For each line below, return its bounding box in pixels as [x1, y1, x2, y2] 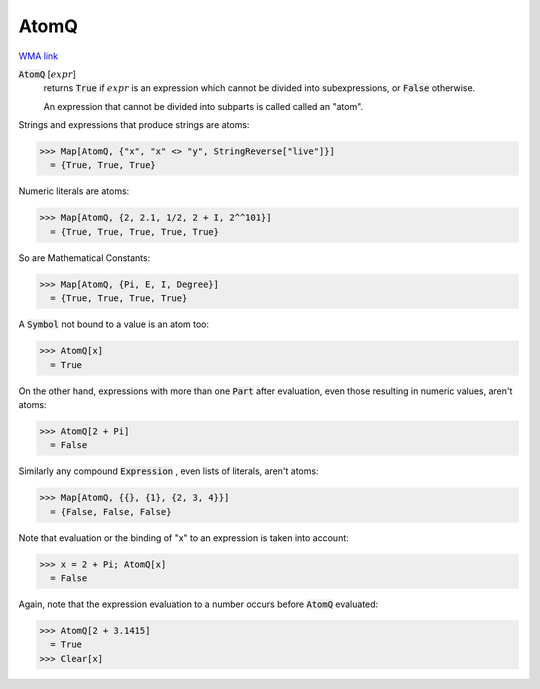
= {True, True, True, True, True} [50, 226, 220, 237]
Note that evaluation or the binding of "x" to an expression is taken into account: [18, 531, 349, 544]
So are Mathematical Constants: [18, 251, 151, 264]
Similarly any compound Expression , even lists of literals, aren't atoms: [18, 465, 319, 477]
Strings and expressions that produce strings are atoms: [18, 119, 250, 131]
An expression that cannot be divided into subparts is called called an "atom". [43, 100, 364, 112]
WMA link [18, 50, 59, 62]
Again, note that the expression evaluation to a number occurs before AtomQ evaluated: [18, 598, 379, 610]
